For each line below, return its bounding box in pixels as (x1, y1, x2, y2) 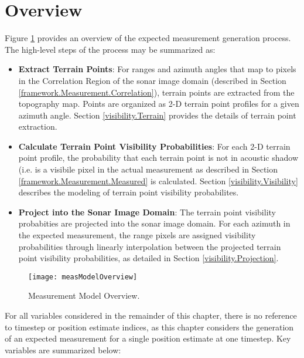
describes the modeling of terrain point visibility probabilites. (18, 186, 239, 198)
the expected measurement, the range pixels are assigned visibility (18, 229, 256, 241)
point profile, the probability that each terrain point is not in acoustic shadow (18, 151, 299, 164)
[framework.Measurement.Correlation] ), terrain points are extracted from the (18, 86, 295, 98)
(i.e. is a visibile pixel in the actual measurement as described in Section (18, 163, 278, 175)
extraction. (18, 120, 57, 133)
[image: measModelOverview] (28, 272, 138, 281)
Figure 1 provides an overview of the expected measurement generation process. (5, 32, 291, 44)
